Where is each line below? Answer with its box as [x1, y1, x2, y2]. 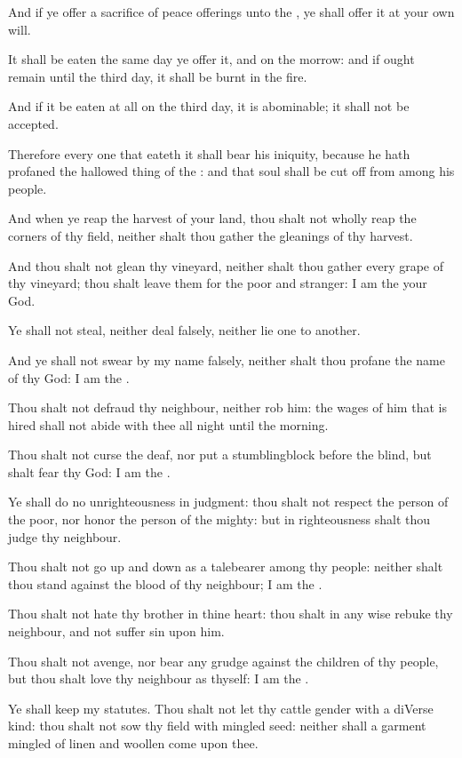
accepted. [8, 114, 59, 132]
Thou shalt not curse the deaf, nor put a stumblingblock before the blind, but [8, 445, 432, 464]
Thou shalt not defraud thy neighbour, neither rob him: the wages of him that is [8, 398, 447, 417]
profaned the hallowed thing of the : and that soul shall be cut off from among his [8, 162, 455, 180]
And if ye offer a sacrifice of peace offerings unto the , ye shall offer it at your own [8, 3, 455, 20]
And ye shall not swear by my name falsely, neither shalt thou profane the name [8, 350, 445, 369]
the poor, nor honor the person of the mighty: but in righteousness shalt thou [8, 510, 431, 529]
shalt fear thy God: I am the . [8, 462, 171, 481]
